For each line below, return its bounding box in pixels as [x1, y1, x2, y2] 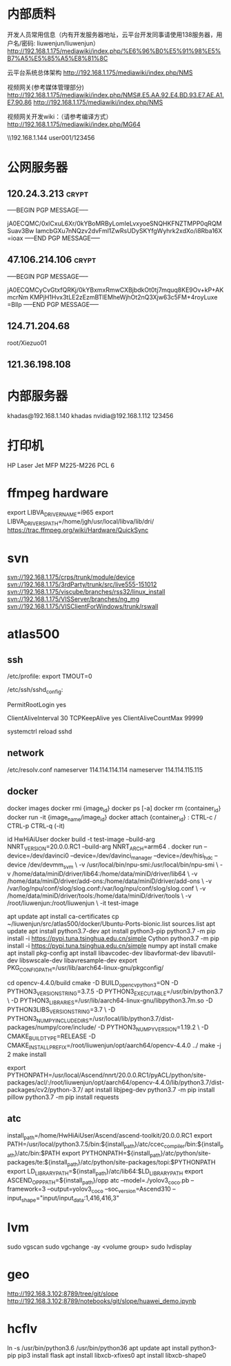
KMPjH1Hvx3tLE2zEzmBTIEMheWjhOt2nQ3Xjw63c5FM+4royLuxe [30, 293, 218, 301]
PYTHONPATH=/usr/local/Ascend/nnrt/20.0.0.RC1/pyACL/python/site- [7, 1071, 207, 1079]
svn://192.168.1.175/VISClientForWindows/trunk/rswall [7, 602, 159, 611]
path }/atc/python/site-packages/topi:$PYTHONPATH [67, 1158, 216, 1168]
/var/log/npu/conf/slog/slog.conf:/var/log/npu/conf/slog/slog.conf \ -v [7, 884, 206, 892]
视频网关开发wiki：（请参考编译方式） [7, 112, 112, 121]
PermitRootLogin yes [7, 701, 67, 709]
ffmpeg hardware [7, 486, 109, 501]
